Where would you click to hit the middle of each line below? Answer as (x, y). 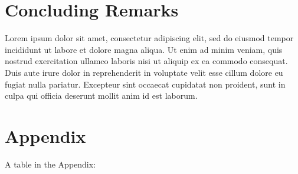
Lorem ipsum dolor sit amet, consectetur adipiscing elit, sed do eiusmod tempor (149, 38)
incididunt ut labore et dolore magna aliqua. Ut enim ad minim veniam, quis (144, 49)
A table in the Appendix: (50, 164)
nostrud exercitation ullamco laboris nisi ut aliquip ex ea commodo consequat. (146, 61)
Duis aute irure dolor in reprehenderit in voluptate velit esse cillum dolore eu (144, 72)
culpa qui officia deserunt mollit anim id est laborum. (101, 96)
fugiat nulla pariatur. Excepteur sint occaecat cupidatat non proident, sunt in (145, 84)
